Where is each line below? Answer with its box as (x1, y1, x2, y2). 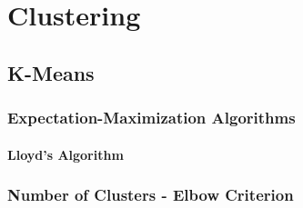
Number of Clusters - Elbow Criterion (7, 183, 294, 206)
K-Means (7, 58, 95, 86)
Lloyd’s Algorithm (7, 144, 124, 163)
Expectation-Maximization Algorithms (7, 106, 296, 129)
